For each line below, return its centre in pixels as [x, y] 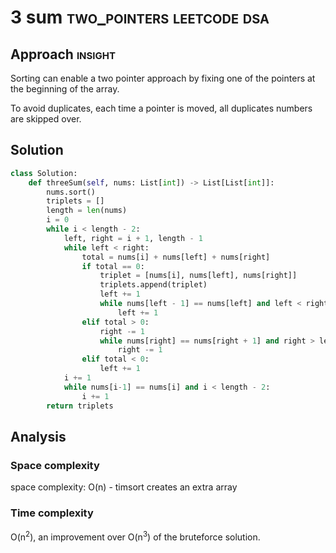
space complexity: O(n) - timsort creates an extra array [124, 487]
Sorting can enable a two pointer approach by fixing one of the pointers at [163, 78]
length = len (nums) [87, 211]
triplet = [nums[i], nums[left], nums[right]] [198, 276]
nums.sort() [71, 192]
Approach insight [63, 54]
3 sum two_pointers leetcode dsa [140, 17]
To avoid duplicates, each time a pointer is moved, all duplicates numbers [161, 108]
